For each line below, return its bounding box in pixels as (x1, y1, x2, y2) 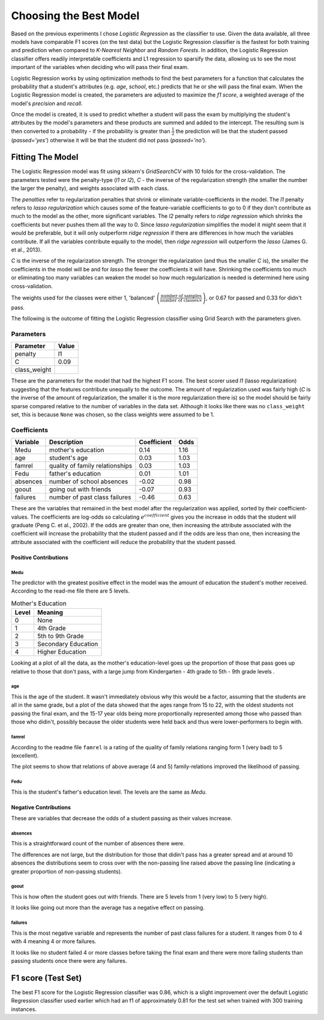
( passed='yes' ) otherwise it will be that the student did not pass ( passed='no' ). (11, 136, 207, 143)
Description (49, 438, 83, 447)
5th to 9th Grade (37, 632, 84, 641)
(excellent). (11, 752, 39, 759)
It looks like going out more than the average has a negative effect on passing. (11, 904, 205, 911)
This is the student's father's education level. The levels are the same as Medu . (11, 788, 207, 795)
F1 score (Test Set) (11, 973, 82, 983)
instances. (11, 1006, 37, 1013)
